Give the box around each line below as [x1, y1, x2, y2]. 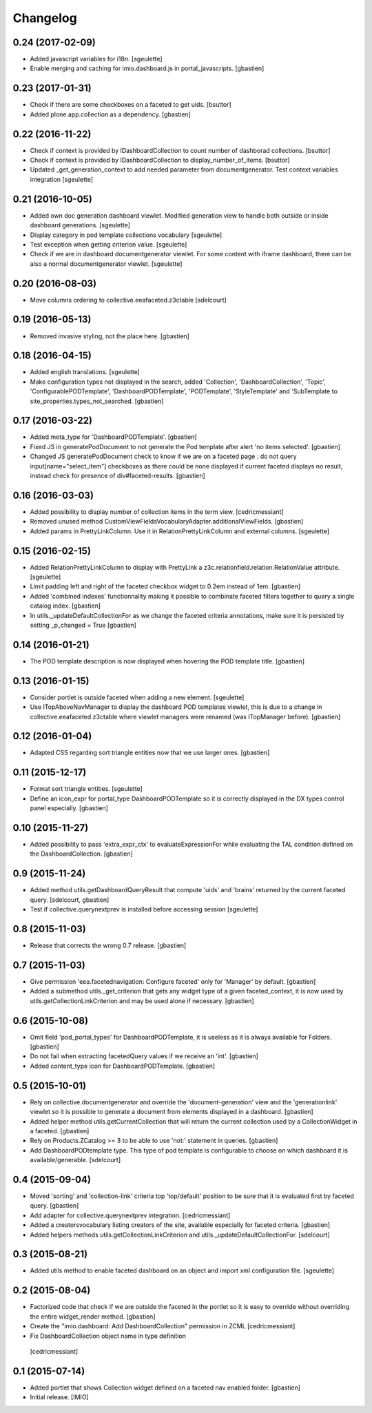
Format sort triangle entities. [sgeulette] [30, 785, 143, 793]
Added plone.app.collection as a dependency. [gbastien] [30, 110, 191, 118]
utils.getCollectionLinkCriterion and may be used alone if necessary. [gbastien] [30, 996, 254, 1005]
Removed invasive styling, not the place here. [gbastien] [30, 331, 189, 340]
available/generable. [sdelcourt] [30, 1156, 121, 1164]
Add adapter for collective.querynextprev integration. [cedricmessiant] [30, 1211, 231, 1219]
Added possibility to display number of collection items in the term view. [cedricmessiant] [30, 507, 284, 516]
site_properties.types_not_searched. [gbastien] [30, 397, 164, 405]
